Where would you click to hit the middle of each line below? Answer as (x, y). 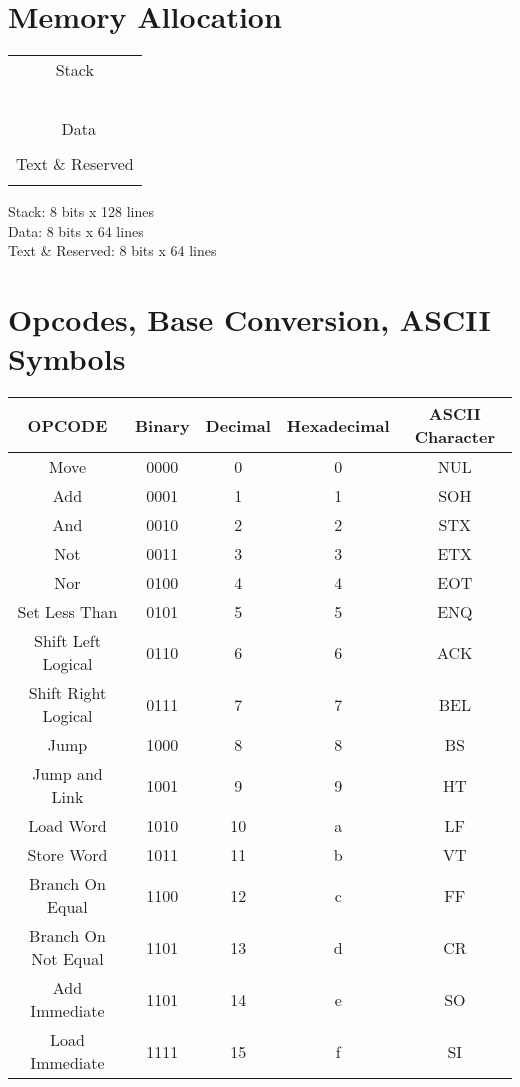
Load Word (67, 826)
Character (454, 437)
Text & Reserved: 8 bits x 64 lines (112, 250)
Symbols (67, 358)
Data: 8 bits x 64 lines (76, 230)
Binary (162, 425)
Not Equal (67, 959)
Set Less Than (67, 612)
